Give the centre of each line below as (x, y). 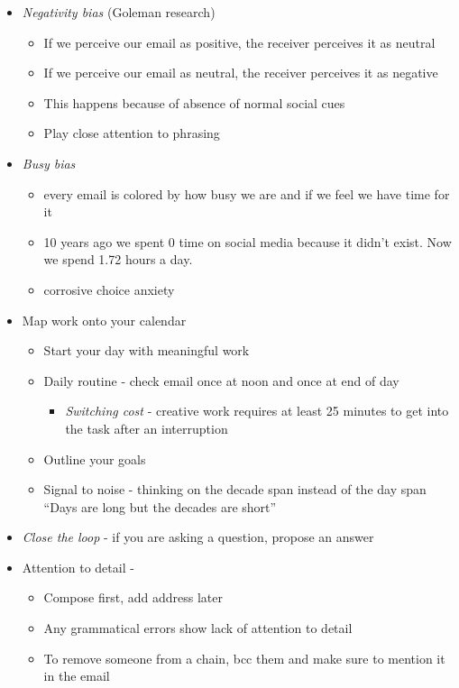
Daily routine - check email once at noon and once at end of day (221, 380)
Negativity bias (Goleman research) (119, 12)
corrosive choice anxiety (109, 289)
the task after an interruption (147, 428)
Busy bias (49, 163)
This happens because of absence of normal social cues (194, 102)
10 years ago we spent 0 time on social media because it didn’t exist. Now (248, 241)
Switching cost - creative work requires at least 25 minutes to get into (257, 411)
